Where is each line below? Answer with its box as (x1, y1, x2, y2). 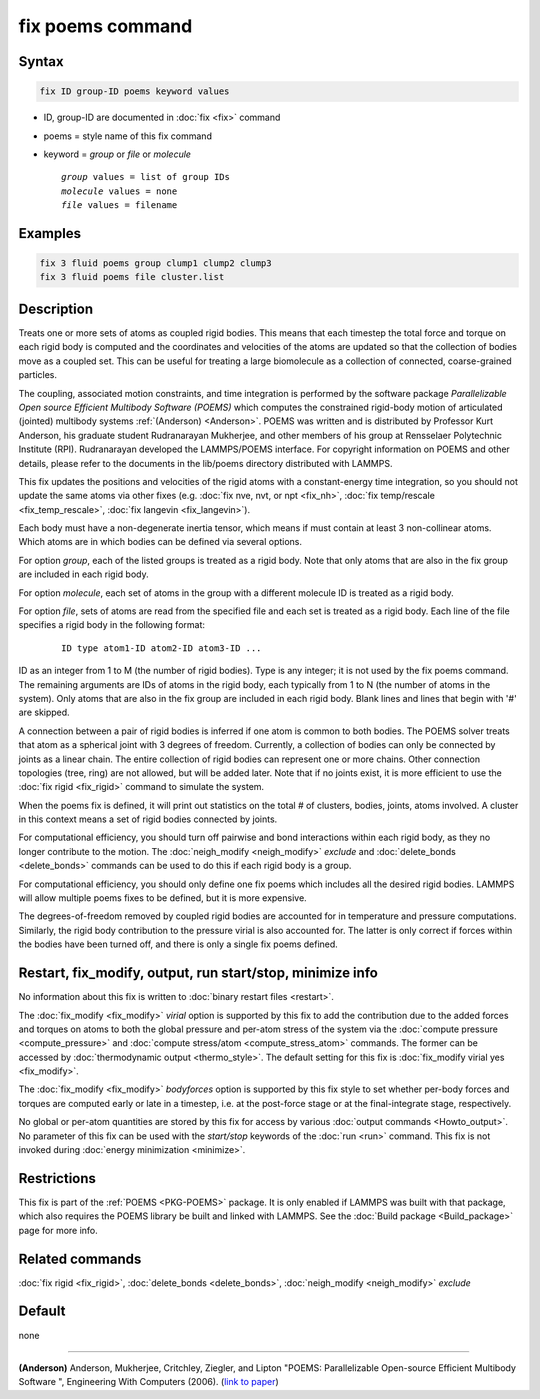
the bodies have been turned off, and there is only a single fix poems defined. (18, 938, 339, 950)
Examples (18, 225, 82, 242)
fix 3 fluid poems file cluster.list (39, 271, 225, 283)
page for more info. (18, 1224, 99, 1236)
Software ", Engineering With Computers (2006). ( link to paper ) (18, 1376, 279, 1388)
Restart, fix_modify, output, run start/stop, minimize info (18, 965, 379, 982)
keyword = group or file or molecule (43, 148, 192, 160)
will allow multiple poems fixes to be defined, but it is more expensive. (18, 892, 307, 904)
